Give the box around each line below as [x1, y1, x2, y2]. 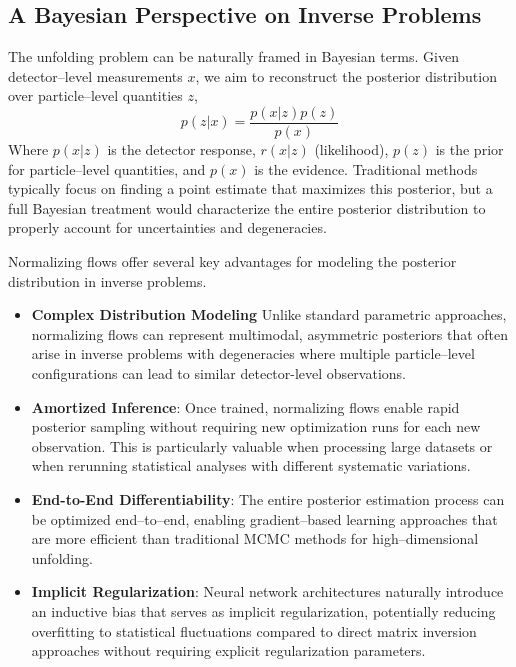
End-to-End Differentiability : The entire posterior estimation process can [31, 488, 505, 509]
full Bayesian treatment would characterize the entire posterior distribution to [8, 197, 486, 218]
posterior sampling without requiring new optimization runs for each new [31, 416, 481, 437]
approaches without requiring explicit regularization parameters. [31, 640, 426, 661]
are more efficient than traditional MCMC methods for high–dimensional [31, 528, 479, 549]
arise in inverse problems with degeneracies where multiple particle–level [31, 343, 475, 364]
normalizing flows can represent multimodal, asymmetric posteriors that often [31, 323, 509, 344]
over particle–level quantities [8, 85, 183, 106]
